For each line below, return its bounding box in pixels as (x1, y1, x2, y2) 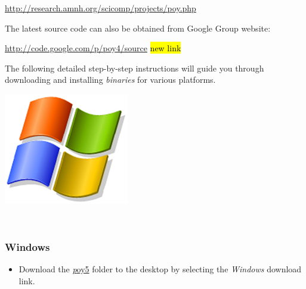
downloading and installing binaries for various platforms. (5, 73, 216, 86)
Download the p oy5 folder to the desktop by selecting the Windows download (18, 263, 302, 275)
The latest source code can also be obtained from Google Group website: (5, 21, 271, 34)
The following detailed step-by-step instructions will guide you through (5, 61, 264, 74)
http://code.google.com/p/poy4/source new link (5, 42, 181, 54)
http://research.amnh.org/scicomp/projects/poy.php (5, 2, 196, 14)
